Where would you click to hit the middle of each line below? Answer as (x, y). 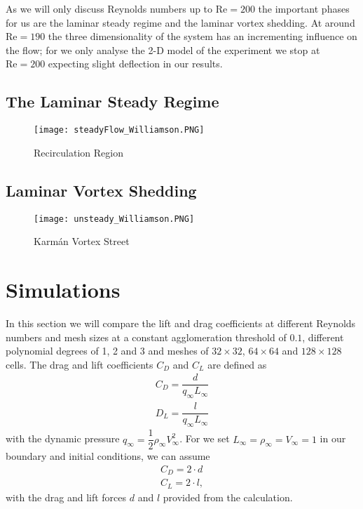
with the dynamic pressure (63, 438)
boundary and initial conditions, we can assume (108, 456)
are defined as (237, 364)
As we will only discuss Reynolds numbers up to (109, 8)
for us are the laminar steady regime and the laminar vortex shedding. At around (180, 22)
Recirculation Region (78, 152)
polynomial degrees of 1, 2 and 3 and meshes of (107, 351)
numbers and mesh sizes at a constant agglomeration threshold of (146, 337)
